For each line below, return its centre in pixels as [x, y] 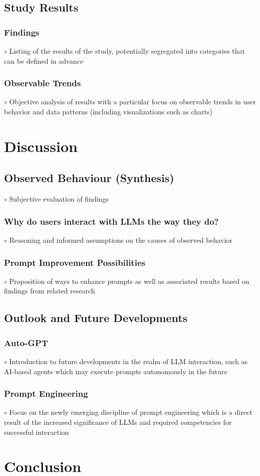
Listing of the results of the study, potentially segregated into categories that [127, 51]
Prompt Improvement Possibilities [75, 262]
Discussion [41, 146]
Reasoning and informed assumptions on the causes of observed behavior [121, 240]
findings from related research [50, 291]
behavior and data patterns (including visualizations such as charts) [108, 111]
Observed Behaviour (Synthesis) [89, 178]
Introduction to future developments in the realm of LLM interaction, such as [128, 361]
